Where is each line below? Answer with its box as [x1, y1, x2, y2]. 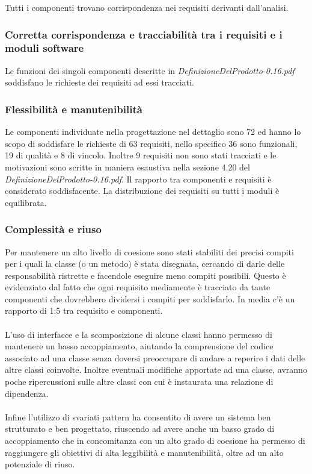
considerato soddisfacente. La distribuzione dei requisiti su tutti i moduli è [5, 184, 280, 197]
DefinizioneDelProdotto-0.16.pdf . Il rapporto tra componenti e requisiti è [5, 172, 272, 185]
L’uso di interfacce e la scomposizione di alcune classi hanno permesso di [5, 328, 272, 340]
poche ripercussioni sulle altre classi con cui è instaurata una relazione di [5, 375, 274, 388]
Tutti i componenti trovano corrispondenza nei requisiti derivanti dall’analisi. [5, 1, 289, 13]
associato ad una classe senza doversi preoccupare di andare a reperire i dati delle [5, 351, 305, 364]
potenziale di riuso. [5, 458, 75, 470]
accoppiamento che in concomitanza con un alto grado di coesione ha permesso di [5, 434, 305, 447]
